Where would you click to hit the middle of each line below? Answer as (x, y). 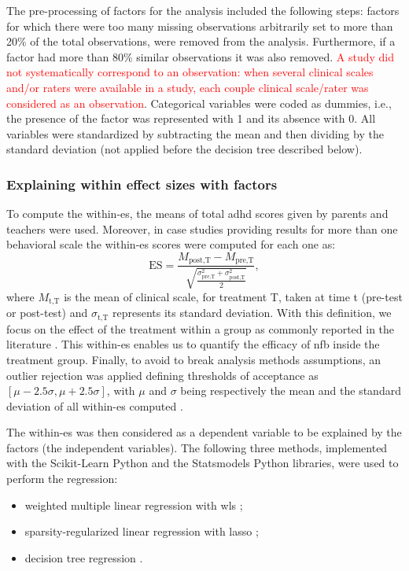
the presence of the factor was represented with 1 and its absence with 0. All (191, 118)
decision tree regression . (84, 557)
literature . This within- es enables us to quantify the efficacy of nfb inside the (193, 344)
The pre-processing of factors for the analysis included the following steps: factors (203, 10)
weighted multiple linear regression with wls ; (134, 505)
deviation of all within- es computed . (95, 405)
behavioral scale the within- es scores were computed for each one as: (171, 244)
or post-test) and (47, 313)
